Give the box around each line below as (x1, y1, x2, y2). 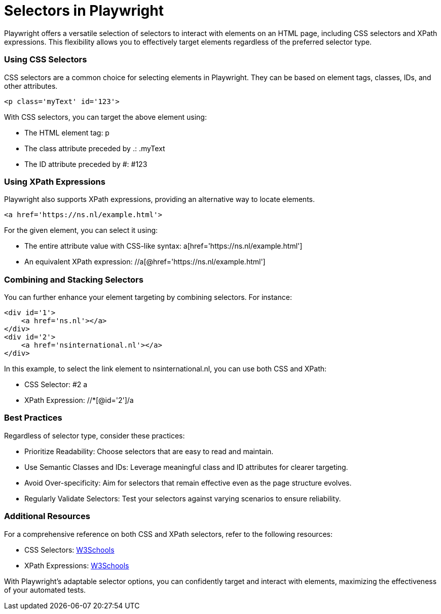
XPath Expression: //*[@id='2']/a (24, 396, 134, 404)
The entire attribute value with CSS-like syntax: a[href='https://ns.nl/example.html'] (24, 242, 303, 251)
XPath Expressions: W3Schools (24, 561, 129, 570)
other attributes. (4, 81, 58, 90)
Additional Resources (4, 511, 90, 522)
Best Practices (4, 413, 62, 423)
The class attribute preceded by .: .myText (24, 144, 165, 153)
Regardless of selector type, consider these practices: (4, 431, 185, 440)
